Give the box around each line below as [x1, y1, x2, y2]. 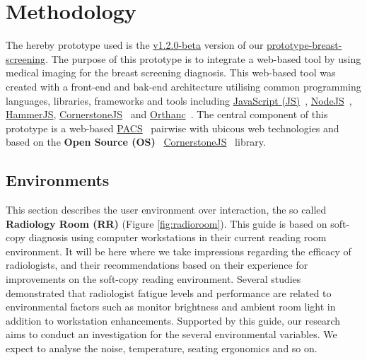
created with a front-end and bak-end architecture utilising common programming [6, 79, 361, 93]
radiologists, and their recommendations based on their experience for [6, 257, 308, 272]
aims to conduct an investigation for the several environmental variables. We [6, 327, 337, 342]
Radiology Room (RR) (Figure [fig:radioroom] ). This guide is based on [6, 216, 327, 231]
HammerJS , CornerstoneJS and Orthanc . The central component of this [6, 107, 328, 122]
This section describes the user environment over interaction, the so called [6, 202, 327, 217]
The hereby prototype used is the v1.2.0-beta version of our [6, 37, 264, 52]
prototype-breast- [267, 37, 342, 52]
